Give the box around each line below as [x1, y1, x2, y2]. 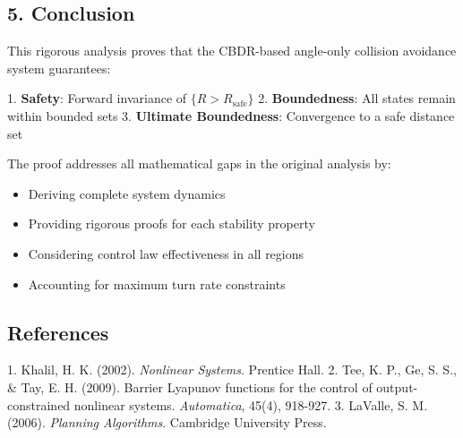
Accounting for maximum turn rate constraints [28, 274, 286, 293]
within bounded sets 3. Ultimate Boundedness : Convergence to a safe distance [7, 106, 455, 125]
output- [376, 377, 418, 396]
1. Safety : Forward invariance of [7, 89, 187, 107]
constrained [7, 395, 71, 414]
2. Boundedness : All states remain [258, 89, 456, 107]
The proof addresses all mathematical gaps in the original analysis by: [7, 154, 391, 173]
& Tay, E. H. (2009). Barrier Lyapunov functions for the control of [7, 377, 373, 396]
